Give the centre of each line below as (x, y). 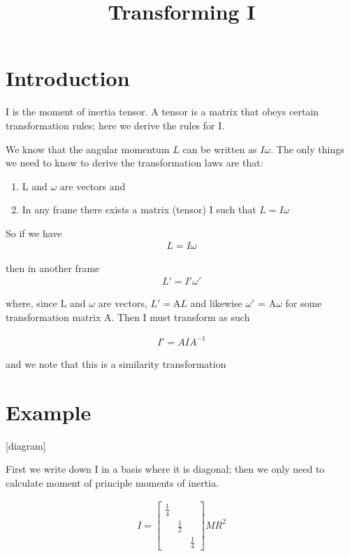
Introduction (68, 78)
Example (49, 412)
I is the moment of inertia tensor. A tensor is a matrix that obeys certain (162, 112)
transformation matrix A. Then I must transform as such (128, 316)
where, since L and (46, 303)
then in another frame (53, 268)
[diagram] (26, 445)
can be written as (220, 149)
